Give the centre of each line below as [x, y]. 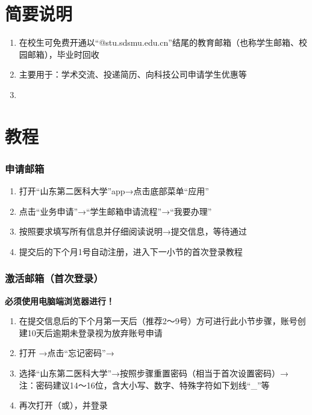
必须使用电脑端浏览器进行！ [60, 300]
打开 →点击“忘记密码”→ [67, 353]
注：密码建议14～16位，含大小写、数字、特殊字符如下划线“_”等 [144, 385]
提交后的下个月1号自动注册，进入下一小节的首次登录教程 [131, 251]
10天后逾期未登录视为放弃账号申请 [95, 332]
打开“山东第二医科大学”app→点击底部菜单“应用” [114, 191]
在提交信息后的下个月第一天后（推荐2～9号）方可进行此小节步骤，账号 [158, 321]
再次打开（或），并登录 [63, 405]
